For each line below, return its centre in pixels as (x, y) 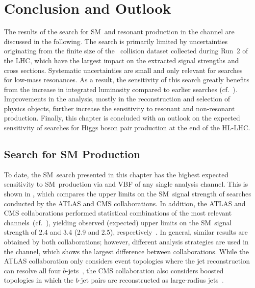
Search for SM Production (72, 154)
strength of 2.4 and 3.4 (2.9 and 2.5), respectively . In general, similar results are (126, 232)
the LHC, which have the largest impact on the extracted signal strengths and (121, 60)
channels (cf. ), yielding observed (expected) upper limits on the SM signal (118, 222)
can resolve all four (32, 270)
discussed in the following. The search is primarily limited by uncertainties (116, 41)
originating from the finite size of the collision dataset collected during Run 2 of (126, 51)
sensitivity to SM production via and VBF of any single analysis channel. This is (126, 184)
